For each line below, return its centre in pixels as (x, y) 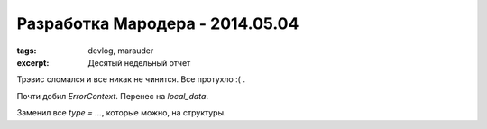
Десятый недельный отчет (139, 62)
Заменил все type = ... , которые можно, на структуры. (121, 113)
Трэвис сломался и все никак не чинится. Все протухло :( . (131, 79)
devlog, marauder (121, 51)
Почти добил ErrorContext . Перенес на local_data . (113, 96)
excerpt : (33, 62)
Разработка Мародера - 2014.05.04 (158, 23)
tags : (27, 51)
